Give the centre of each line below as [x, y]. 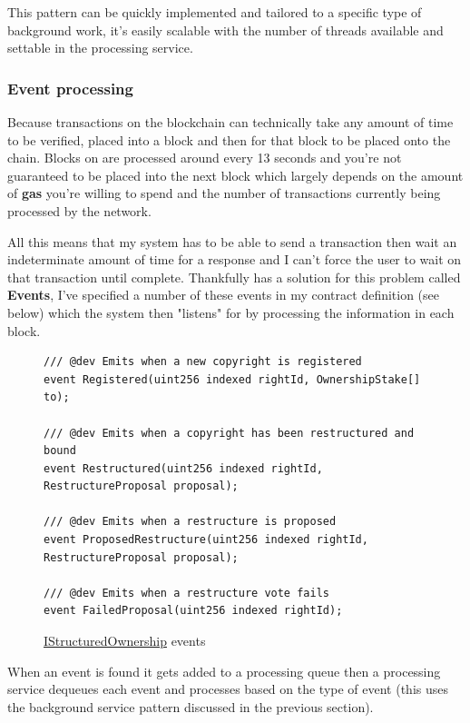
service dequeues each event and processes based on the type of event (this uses [228, 689]
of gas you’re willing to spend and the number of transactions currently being [224, 193]
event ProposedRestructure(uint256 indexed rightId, [206, 540]
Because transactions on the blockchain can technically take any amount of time [230, 122]
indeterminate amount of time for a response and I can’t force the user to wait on [235, 259]
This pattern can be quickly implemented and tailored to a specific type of [215, 12]
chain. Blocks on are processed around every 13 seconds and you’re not [205, 158]
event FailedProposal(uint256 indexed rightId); [193, 611]
